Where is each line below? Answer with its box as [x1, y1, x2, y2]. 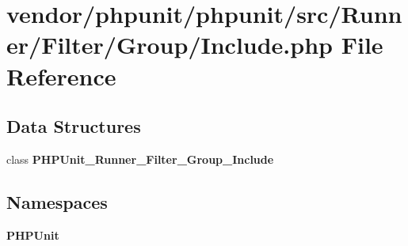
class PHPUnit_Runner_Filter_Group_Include [6, 150, 274, 167]
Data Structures [6, 114, 141, 138]
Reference [6, 59, 116, 92]
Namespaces [6, 189, 108, 214]
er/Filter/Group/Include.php [6, 28, 333, 61]
